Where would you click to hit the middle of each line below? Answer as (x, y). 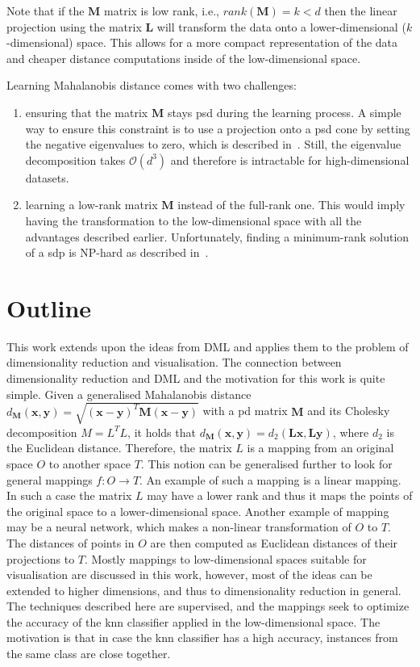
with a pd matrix (245, 411)
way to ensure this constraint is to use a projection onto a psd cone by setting (218, 128)
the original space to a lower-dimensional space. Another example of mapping (198, 511)
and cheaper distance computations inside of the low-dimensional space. (184, 58)
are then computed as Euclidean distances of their (274, 542)
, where (351, 432)
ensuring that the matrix (87, 112)
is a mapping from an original (320, 448)
